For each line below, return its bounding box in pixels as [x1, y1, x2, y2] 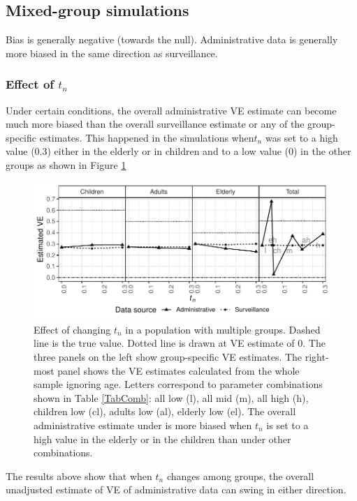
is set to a [266, 417, 309, 432]
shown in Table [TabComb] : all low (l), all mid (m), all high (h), [34, 390, 309, 405]
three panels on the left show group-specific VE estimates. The [34, 350, 303, 364]
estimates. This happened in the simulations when [39, 130, 254, 144]
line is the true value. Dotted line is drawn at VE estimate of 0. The [34, 336, 326, 350]
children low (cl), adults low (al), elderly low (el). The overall [34, 404, 296, 419]
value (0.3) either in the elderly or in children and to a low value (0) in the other [6, 144, 351, 158]
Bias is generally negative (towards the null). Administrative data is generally [6, 32, 338, 47]
